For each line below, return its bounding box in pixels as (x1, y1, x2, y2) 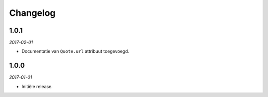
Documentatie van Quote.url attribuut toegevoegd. (21, 48, 130, 54)
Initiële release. (21, 83, 53, 89)
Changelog (9, 7, 56, 18)
